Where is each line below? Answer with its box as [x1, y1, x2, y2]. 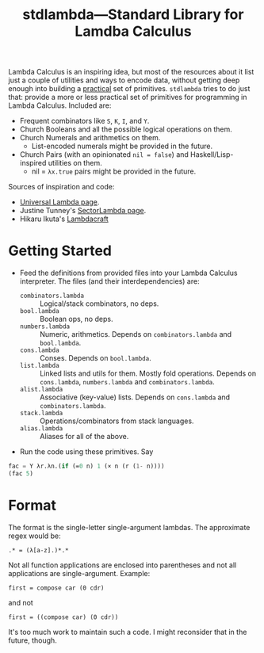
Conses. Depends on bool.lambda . [39, 353, 152, 363]
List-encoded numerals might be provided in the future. [31, 141, 212, 151]
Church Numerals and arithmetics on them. [19, 133, 161, 143]
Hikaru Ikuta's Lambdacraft [19, 214, 109, 223]
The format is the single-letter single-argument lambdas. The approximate [8, 522, 251, 532]
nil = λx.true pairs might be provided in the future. [31, 166, 197, 176]
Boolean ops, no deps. [39, 315, 113, 324]
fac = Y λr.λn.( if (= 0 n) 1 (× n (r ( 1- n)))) [8, 462, 165, 471]
